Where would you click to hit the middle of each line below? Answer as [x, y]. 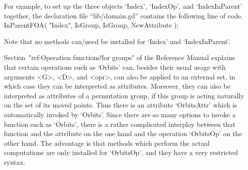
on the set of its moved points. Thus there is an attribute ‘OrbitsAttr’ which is [121, 105]
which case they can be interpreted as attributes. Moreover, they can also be [117, 86]
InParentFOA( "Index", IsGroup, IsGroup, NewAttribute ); [91, 25]
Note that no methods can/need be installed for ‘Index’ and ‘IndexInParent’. [117, 41]
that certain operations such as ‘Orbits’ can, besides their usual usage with [115, 67]
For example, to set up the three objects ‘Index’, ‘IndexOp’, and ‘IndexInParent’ [123, 6]
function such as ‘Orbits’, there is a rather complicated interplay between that [120, 124]
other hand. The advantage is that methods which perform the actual [107, 143]
